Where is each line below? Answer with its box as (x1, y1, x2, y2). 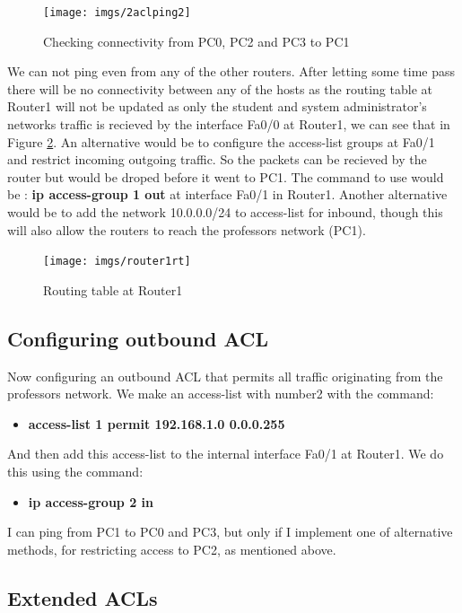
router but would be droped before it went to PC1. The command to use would (7, 167, 444, 186)
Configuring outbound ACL (7, 324, 268, 352)
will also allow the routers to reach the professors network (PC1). (7, 220, 366, 239)
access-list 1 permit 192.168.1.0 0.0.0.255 (28, 414, 285, 433)
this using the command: (7, 462, 144, 481)
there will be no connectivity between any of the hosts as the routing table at (7, 79, 432, 98)
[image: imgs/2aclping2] (43, 6, 191, 19)
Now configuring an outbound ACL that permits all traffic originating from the (7, 366, 443, 385)
